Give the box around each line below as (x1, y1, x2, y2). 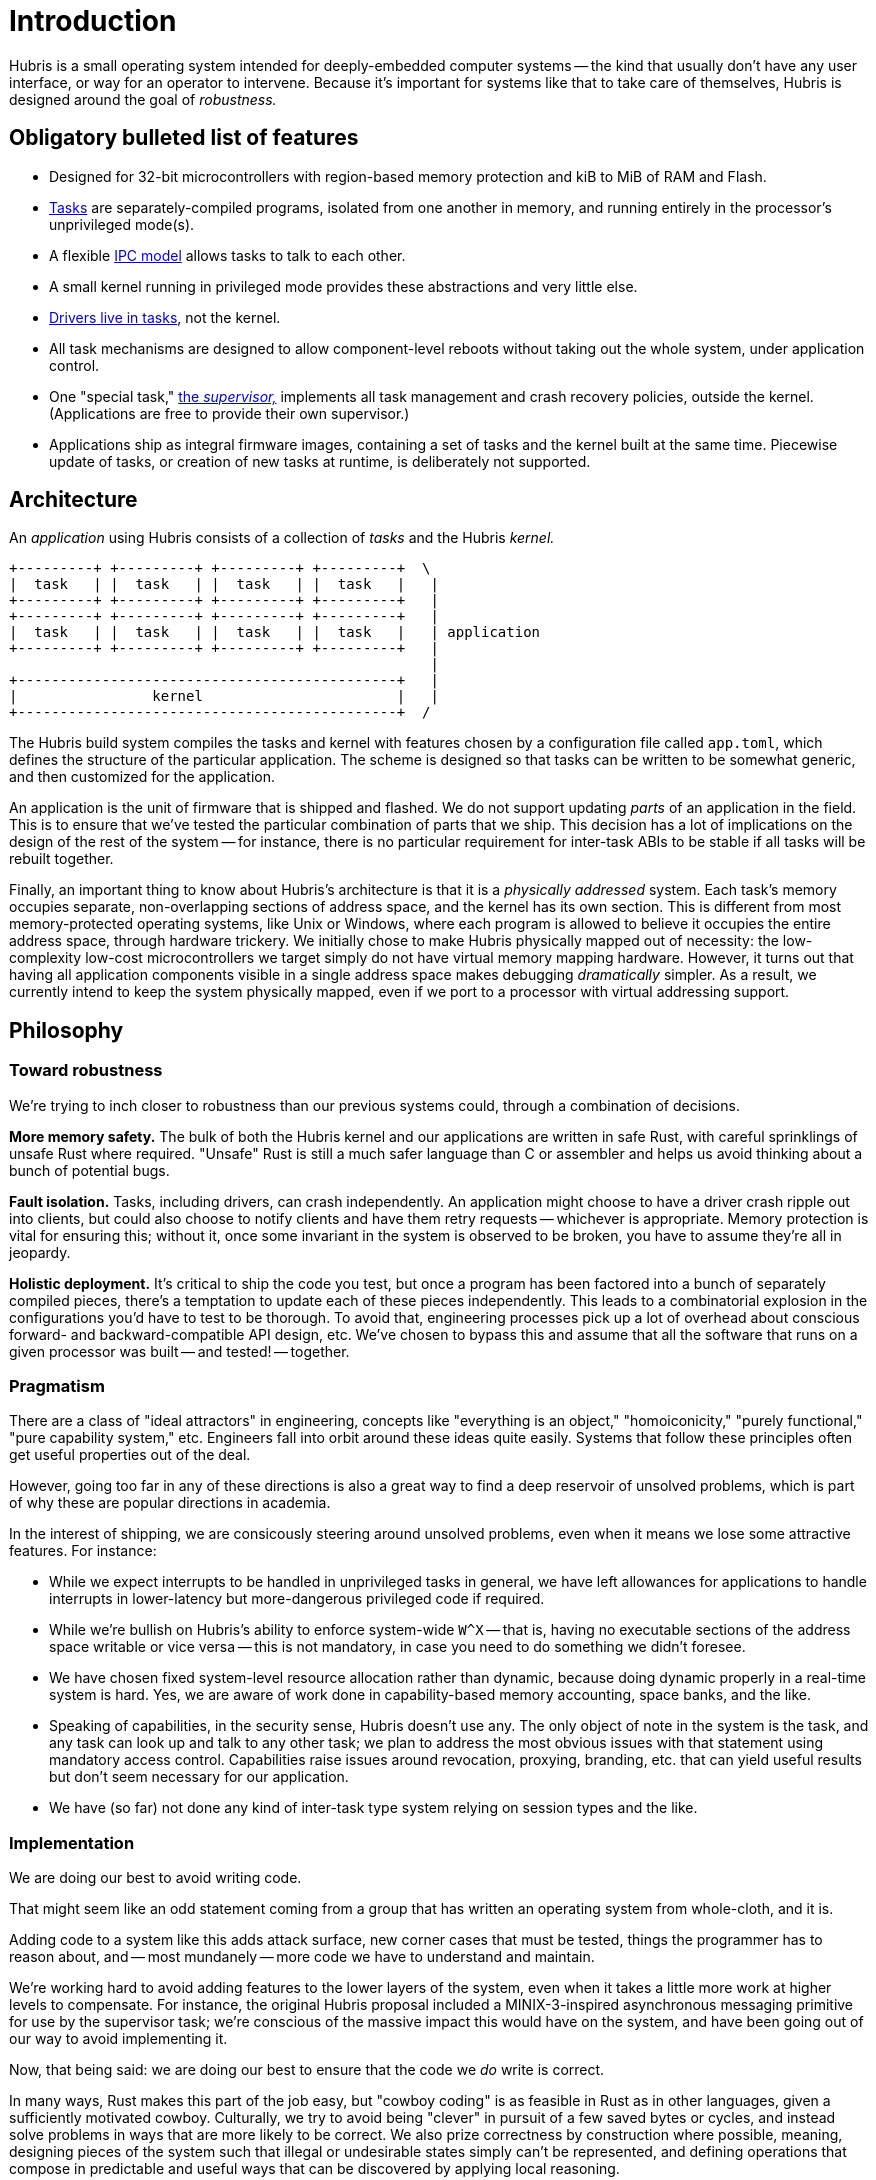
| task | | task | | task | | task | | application (9, 624, 541, 641)
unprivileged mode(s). (49, 215, 195, 233)
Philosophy (9, 1017, 124, 1043)
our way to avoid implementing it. (9, 2030, 228, 2048)
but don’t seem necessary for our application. (49, 1768, 349, 1786)
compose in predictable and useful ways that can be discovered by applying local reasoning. (9, 2160, 620, 2178)
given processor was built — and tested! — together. (9, 1342, 350, 1360)
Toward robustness (9, 1060, 163, 1081)
